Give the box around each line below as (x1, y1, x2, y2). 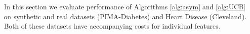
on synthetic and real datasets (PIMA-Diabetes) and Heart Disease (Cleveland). (4, 11, 247, 21)
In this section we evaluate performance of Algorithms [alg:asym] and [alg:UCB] (4, 1, 246, 11)
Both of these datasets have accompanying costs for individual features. (4, 21, 220, 31)
